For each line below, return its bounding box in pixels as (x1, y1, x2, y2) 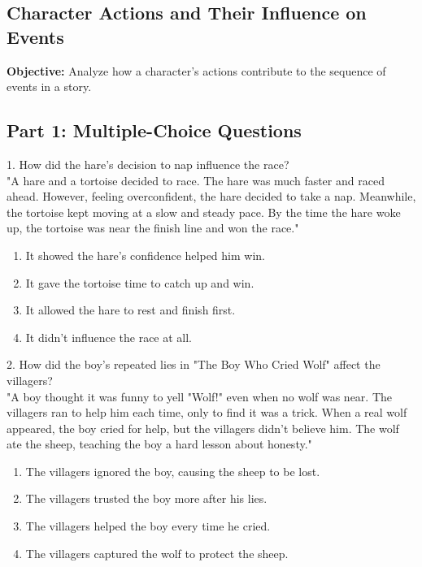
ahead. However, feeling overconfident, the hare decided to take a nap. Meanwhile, (7, 188, 416, 205)
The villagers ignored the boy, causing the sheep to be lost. (25, 462, 320, 479)
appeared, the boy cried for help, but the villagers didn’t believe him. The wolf (7, 419, 399, 436)
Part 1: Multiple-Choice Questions (7, 118, 302, 143)
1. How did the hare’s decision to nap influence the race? (7, 155, 289, 172)
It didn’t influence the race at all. (25, 328, 193, 345)
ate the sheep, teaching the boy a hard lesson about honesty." (7, 435, 312, 452)
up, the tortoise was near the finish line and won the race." (7, 219, 299, 236)
